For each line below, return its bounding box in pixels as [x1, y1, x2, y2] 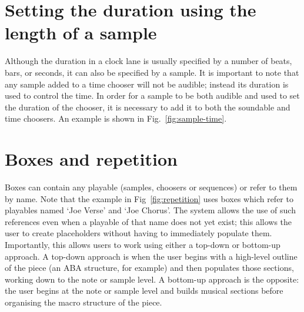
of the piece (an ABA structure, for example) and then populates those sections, [5, 261, 294, 274]
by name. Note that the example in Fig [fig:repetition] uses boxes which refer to [5, 192, 293, 204]
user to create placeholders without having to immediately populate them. [5, 227, 272, 239]
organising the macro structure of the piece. [5, 296, 162, 308]
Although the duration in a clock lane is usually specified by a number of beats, [5, 55, 292, 67]
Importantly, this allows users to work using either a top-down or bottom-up [5, 238, 280, 250]
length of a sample [5, 21, 157, 45]
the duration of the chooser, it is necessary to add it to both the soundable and [5, 100, 290, 113]
